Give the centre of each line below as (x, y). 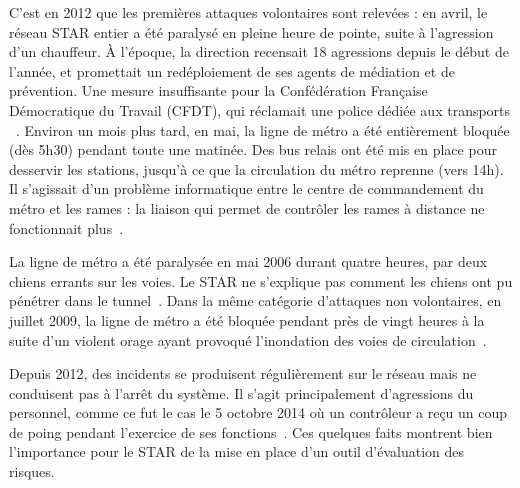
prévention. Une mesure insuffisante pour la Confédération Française (218, 90)
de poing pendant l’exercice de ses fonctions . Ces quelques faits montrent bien (251, 431)
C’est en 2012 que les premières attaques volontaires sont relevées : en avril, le (248, 12)
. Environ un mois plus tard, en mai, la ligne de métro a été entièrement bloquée (263, 129)
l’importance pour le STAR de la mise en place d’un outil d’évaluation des (237, 451)
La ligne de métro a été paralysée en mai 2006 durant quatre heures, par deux (248, 261)
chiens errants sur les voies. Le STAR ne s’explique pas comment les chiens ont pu (261, 280)
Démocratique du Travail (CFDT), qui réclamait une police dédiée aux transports (260, 109)
